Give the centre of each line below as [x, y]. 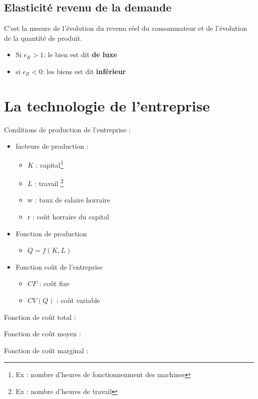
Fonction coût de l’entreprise [59, 266]
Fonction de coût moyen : [43, 334]
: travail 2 [49, 182]
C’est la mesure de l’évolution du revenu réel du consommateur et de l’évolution [126, 28]
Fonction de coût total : [40, 317]
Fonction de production [51, 233]
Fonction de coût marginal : [46, 350]
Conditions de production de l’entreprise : [67, 129]
